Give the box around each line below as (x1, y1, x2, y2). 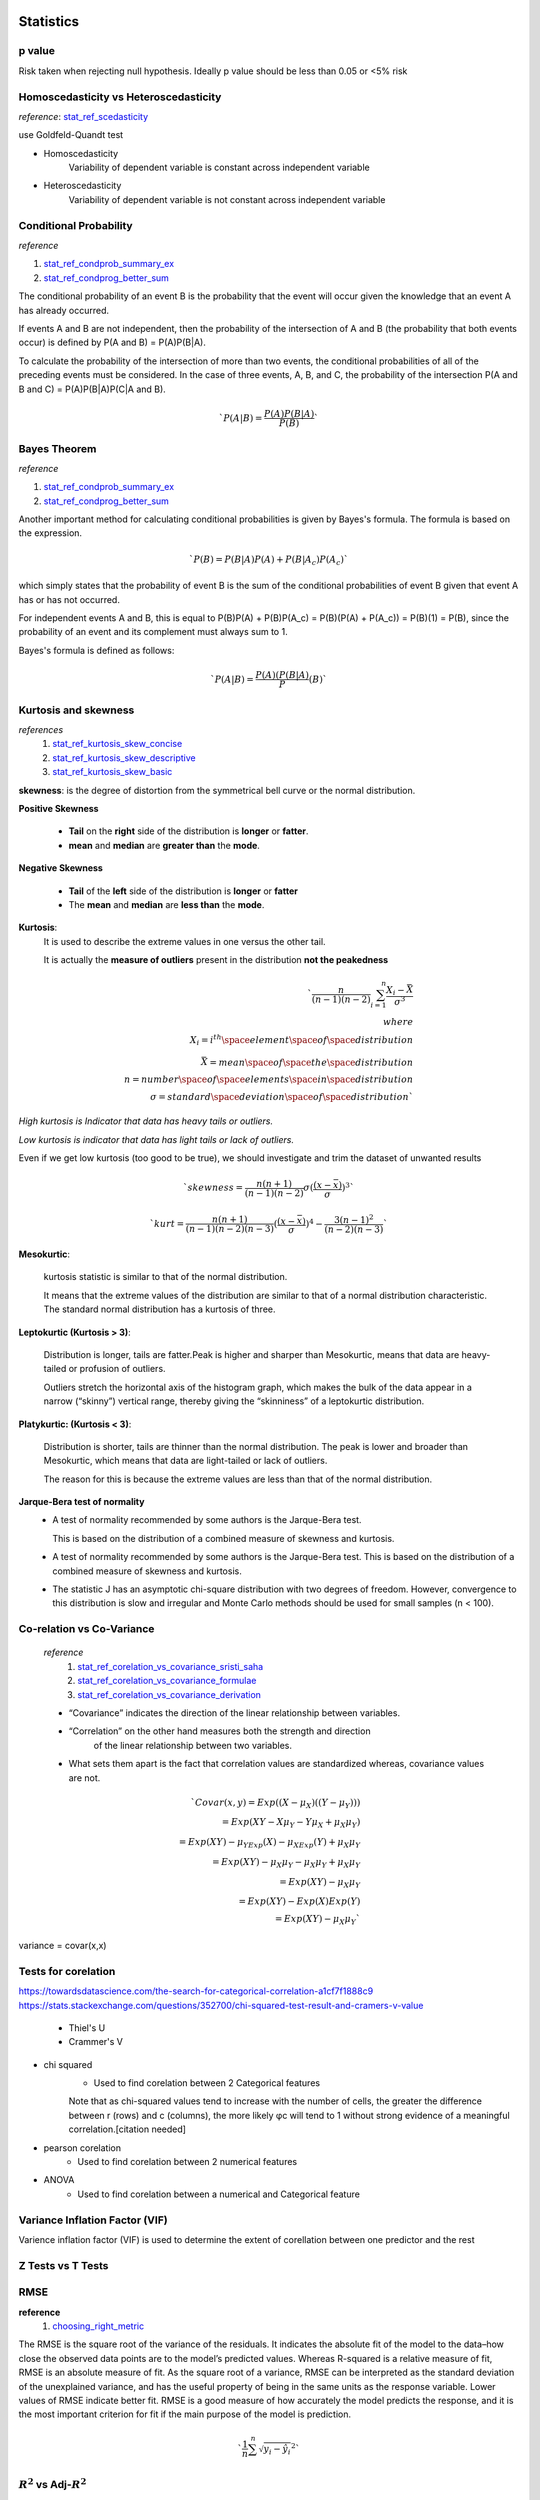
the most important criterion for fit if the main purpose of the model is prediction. (18, 2408, 352, 2420)
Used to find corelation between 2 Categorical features (93, 2077, 320, 2089)
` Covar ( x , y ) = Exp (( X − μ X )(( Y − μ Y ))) (190, 1796, 361, 1810)
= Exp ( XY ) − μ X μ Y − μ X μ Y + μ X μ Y (211, 1856, 361, 1870)
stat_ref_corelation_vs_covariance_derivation (77, 1688, 262, 1700)
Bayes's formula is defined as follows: (18, 644, 175, 656)
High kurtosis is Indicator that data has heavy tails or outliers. (18, 1115, 274, 1127)
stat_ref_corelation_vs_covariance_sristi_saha (77, 1660, 264, 1672)
